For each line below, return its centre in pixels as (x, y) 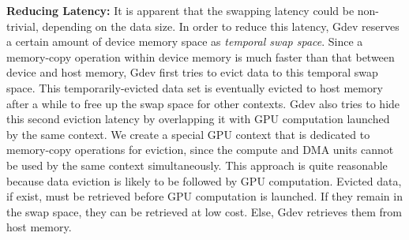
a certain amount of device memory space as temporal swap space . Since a (185, 41)
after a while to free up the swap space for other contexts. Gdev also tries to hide (203, 103)
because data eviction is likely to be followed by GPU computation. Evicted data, (204, 180)
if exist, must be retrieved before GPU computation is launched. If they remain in (204, 196)
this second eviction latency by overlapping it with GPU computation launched (198, 119)
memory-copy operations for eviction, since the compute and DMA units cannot (200, 150)
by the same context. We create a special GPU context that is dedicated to (188, 134)
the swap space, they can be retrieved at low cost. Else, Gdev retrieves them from (204, 211)
